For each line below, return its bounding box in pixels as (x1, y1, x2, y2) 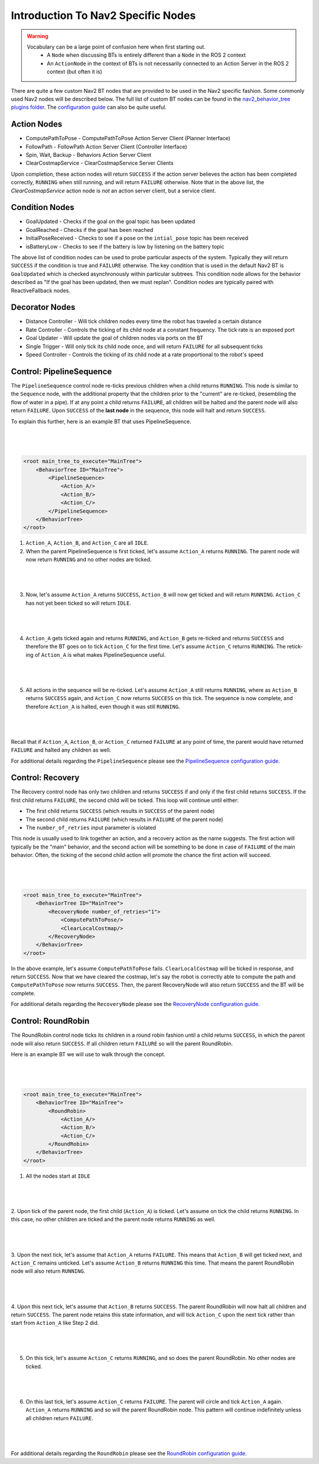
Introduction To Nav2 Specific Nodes (11, 9, 196, 22)
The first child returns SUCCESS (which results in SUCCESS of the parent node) (25, 808, 215, 815)
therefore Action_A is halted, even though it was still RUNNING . (25, 703, 180, 710)
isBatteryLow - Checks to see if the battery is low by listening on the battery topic (25, 243, 224, 250)
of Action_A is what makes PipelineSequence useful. (34, 651, 166, 658)
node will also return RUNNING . (11, 1268, 86, 1275)
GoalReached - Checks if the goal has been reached (25, 226, 154, 233)
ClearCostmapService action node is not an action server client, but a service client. (11, 187, 216, 194)
